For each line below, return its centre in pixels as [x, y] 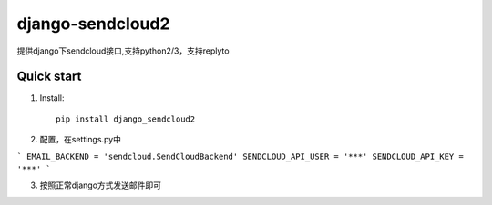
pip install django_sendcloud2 [126, 119]
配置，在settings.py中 [81, 140]
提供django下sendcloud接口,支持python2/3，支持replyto [123, 51]
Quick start [49, 77]
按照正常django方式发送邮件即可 [101, 185]
